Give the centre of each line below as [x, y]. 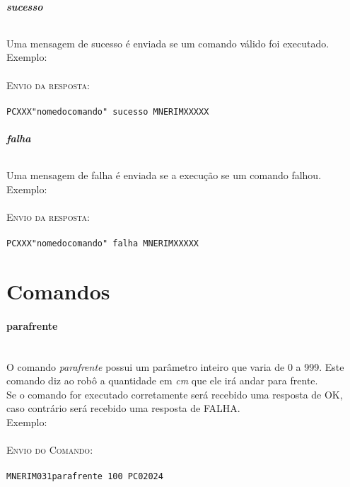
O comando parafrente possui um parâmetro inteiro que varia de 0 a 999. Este [175, 366]
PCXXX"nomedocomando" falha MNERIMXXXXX [103, 244]
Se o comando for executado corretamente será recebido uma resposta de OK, [175, 394]
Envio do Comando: [50, 450]
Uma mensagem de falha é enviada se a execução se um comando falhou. [164, 175]
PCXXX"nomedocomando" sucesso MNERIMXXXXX [108, 111]
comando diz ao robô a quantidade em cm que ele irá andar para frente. [162, 380]
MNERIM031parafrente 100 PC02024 [85, 477]
